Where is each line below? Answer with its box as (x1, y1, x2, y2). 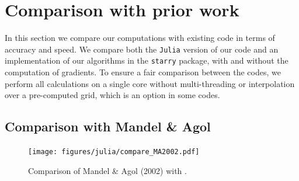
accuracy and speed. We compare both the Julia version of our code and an (5, 43, 279, 55)
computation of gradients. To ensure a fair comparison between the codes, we (5, 66, 281, 78)
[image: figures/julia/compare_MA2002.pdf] (28, 148, 200, 156)
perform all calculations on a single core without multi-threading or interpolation (5, 77, 295, 89)
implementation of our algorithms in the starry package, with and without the (5, 54, 288, 67)
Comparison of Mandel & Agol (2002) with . (28, 164, 187, 176)
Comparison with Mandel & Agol (5, 117, 211, 135)
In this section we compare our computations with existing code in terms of (5, 32, 275, 44)
